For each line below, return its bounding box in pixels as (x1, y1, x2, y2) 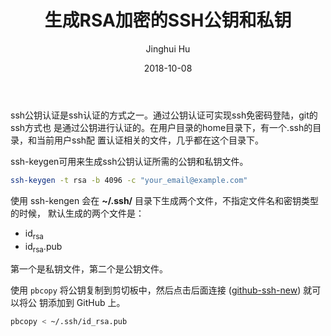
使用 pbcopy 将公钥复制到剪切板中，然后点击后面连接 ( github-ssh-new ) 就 (10, 284, 313, 296)
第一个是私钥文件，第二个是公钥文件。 (10, 263, 168, 275)
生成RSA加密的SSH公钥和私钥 (44, 9, 292, 32)
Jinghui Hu (145, 42, 191, 55)
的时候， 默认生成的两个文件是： (10, 207, 145, 219)
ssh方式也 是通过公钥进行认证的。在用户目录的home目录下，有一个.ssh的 (10, 121, 313, 133)
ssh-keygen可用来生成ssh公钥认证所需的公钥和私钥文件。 (10, 155, 249, 167)
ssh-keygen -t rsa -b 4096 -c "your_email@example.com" (10, 175, 248, 185)
